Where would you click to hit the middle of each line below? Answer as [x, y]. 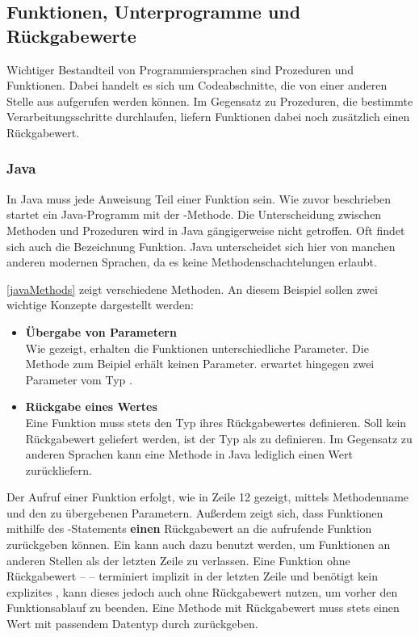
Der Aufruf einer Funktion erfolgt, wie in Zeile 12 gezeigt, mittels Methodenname [208, 497]
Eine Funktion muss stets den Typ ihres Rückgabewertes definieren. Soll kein [216, 422]
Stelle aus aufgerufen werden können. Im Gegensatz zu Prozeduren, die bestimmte [210, 101]
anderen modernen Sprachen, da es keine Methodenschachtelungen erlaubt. [192, 262]
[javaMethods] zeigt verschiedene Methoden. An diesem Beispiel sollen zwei [192, 289]
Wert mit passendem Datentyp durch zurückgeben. [132, 624]
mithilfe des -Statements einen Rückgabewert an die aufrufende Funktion [189, 528]
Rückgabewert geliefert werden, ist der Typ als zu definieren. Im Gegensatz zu [219, 438]
